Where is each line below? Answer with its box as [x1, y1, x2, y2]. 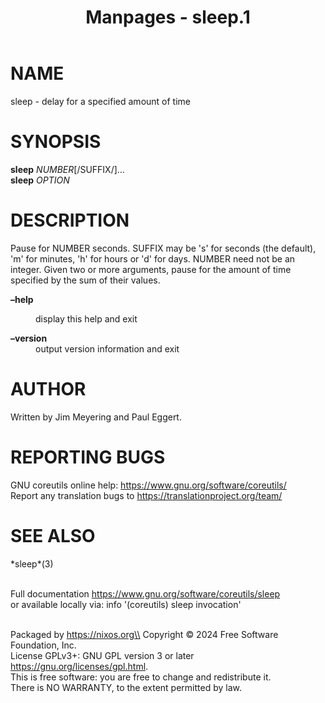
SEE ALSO [10, 524, 96, 547]
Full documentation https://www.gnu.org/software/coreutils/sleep [10, 587, 281, 600]
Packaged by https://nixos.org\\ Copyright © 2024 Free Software [10, 628, 279, 640]
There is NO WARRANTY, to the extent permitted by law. [10, 681, 243, 693]
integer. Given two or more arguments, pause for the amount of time [10, 263, 292, 275]
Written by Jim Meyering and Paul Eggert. [10, 411, 182, 423]
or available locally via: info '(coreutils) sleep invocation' [10, 598, 242, 610]
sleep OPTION [10, 174, 70, 186]
